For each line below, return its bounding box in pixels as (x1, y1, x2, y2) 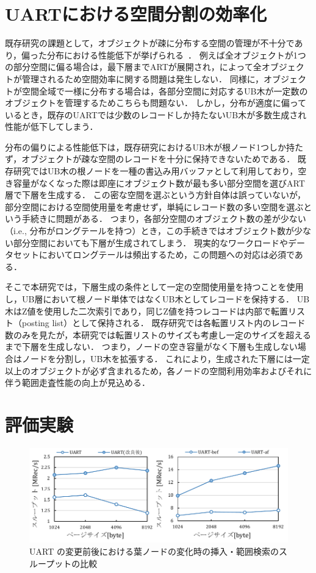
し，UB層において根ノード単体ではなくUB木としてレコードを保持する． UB (5, 293, 310, 305)
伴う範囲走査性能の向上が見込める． (5, 376, 150, 389)
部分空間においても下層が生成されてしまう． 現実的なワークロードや (13, 236, 288, 249)
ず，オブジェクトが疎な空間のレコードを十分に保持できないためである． (5, 152, 295, 165)
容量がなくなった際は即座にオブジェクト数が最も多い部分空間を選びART (13, 176, 305, 189)
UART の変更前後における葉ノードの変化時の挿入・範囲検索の (29, 544, 279, 557)
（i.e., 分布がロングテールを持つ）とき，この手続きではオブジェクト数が (5, 224, 295, 237)
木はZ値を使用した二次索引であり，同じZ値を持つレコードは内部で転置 (5, 304, 288, 317)
